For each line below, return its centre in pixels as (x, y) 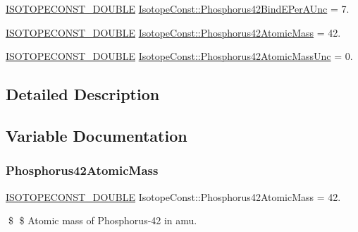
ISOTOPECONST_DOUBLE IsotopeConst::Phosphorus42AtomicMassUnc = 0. (179, 56)
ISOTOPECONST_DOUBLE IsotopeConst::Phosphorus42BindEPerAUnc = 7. (178, 8)
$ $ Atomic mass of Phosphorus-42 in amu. (103, 220)
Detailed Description (83, 94)
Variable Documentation (97, 135)
